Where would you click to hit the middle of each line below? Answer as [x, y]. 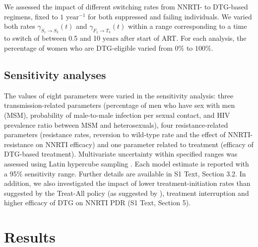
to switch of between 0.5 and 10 [52, 38]
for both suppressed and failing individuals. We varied [170, 16]
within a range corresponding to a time [188, 26]
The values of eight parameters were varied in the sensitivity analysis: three [119, 95]
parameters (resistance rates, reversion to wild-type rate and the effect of [115, 134]
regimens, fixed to [31, 16]
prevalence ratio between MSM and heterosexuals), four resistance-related [116, 124]
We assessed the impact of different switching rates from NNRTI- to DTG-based [126, 6]
